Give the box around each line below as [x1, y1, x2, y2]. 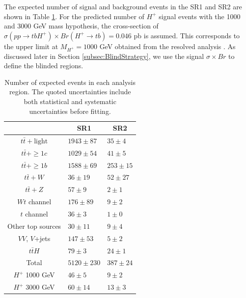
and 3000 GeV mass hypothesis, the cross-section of [4, 21, 159, 31]
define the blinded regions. [4, 60, 83, 71]
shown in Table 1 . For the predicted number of [4, 11, 144, 21]
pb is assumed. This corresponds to [134, 30, 240, 40]
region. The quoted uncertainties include [9, 86, 131, 97]
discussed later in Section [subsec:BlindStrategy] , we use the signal [4, 51, 204, 61]
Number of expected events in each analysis [4, 77, 136, 87]
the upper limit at [4, 41, 58, 51]
